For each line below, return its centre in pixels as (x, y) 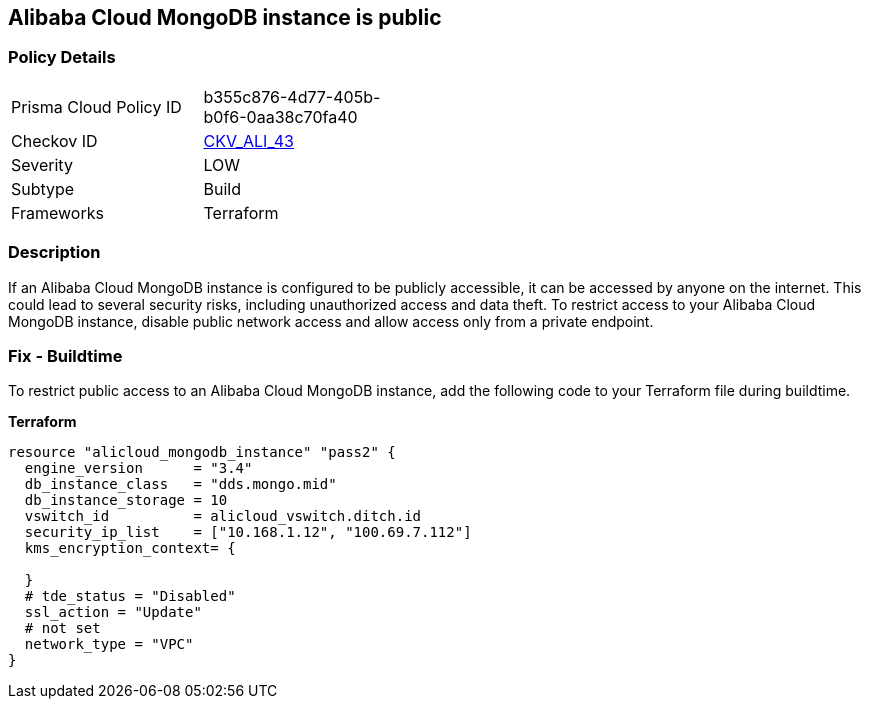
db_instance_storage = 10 (126, 500)
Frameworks (57, 212)
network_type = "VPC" (109, 644)
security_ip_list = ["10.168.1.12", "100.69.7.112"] (248, 532)
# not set (62, 628)
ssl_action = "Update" (113, 612)
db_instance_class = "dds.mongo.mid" (180, 484)
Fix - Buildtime (65, 355)
